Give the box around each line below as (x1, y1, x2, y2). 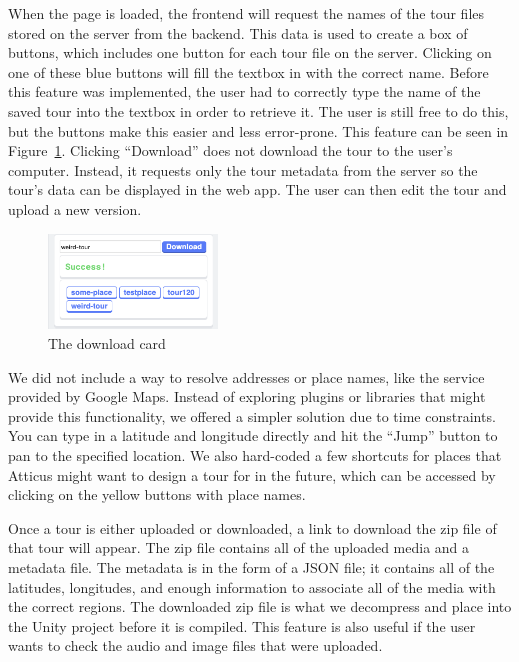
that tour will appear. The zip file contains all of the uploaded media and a (8, 537, 470, 558)
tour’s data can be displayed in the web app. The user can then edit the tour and (8, 179, 507, 200)
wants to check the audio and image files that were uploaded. (8, 635, 383, 656)
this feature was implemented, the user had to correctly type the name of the (8, 81, 481, 102)
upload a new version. (8, 198, 142, 219)
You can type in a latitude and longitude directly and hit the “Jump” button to (8, 425, 498, 446)
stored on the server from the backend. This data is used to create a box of (8, 22, 468, 43)
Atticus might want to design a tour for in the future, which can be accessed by (8, 464, 496, 485)
